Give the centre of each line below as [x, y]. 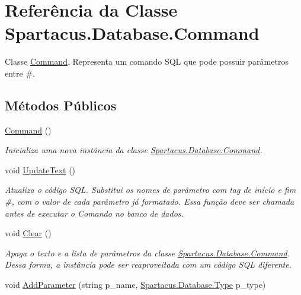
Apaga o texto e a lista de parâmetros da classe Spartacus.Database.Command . [147, 253]
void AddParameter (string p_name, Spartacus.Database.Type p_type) [135, 285]
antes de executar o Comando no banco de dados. [94, 213]
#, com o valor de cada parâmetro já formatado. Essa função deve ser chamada [150, 202]
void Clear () [28, 233]
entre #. [20, 73]
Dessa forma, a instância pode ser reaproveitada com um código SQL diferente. [148, 264]
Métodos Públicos [61, 105]
